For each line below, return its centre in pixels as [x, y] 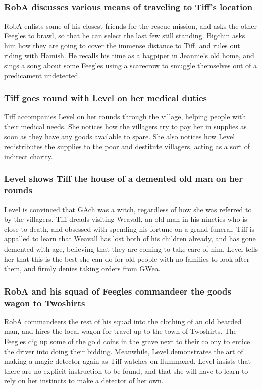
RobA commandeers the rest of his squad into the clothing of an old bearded [123, 321]
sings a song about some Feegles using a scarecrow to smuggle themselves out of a [131, 65]
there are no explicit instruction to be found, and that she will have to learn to [126, 371]
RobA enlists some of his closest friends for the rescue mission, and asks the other [130, 26]
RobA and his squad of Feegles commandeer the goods [118, 291]
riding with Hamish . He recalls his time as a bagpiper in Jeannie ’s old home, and [129, 55]
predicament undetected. [42, 75]
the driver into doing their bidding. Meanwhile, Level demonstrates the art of [124, 351]
